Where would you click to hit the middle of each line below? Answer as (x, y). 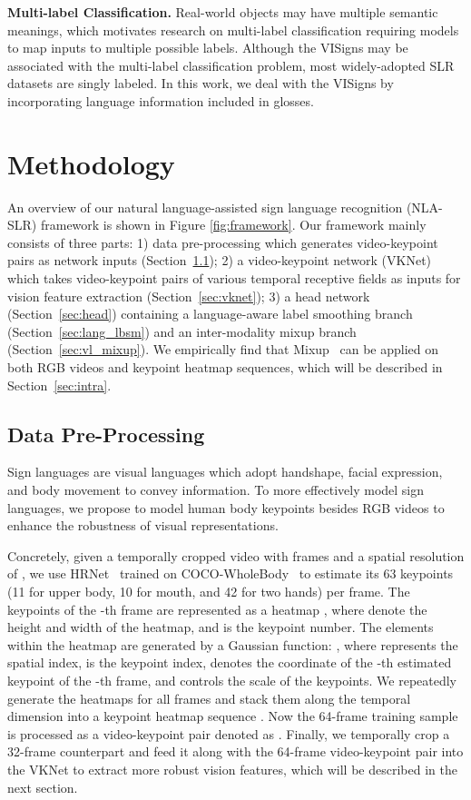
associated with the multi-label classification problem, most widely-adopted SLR (231, 65)
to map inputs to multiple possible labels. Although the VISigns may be (208, 48)
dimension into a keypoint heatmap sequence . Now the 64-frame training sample (233, 716)
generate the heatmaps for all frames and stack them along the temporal (209, 698)
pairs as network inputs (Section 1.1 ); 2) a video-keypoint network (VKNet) (220, 260)
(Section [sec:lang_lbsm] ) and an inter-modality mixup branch (182, 331)
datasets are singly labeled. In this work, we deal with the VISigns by (201, 83)
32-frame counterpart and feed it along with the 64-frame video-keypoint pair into (235, 751)
